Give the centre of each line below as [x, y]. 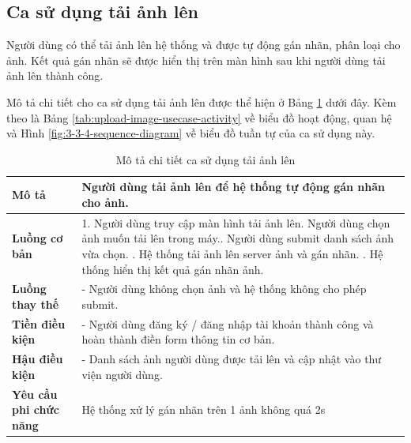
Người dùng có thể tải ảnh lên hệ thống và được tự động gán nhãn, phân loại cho [204, 45]
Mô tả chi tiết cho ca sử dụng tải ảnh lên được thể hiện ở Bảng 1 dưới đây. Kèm [202, 101]
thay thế [36, 304]
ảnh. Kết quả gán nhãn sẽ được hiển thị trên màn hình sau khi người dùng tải [196, 60]
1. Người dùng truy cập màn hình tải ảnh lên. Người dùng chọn [236, 222]
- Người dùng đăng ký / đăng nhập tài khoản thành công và [228, 323]
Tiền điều [39, 323]
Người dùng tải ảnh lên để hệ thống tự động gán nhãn [233, 187]
